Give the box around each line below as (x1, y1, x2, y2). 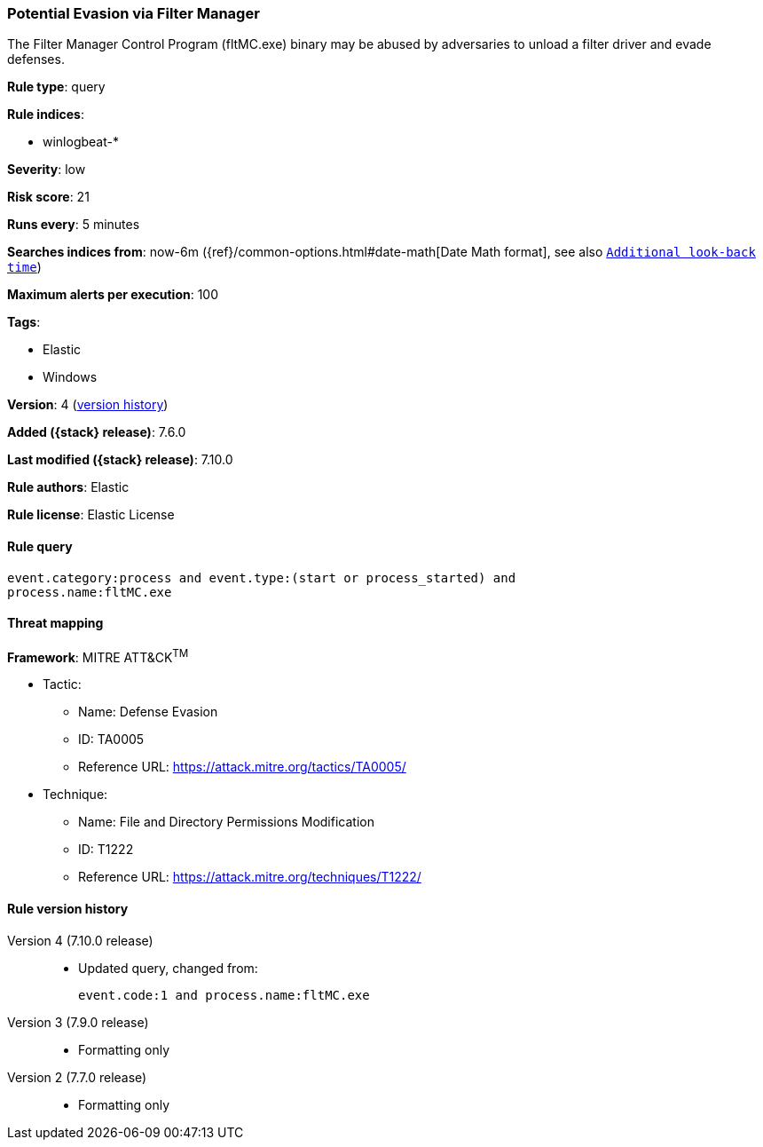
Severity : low (7, 162, 86, 178)
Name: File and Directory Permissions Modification (78, 814, 374, 830)
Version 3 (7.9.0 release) (7, 1014, 149, 1030)
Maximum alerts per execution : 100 (7, 287, 219, 303)
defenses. (7, 51, 65, 67)
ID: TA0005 (78, 732, 145, 748)
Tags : (7, 314, 41, 330)
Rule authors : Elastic (7, 479, 130, 495)
